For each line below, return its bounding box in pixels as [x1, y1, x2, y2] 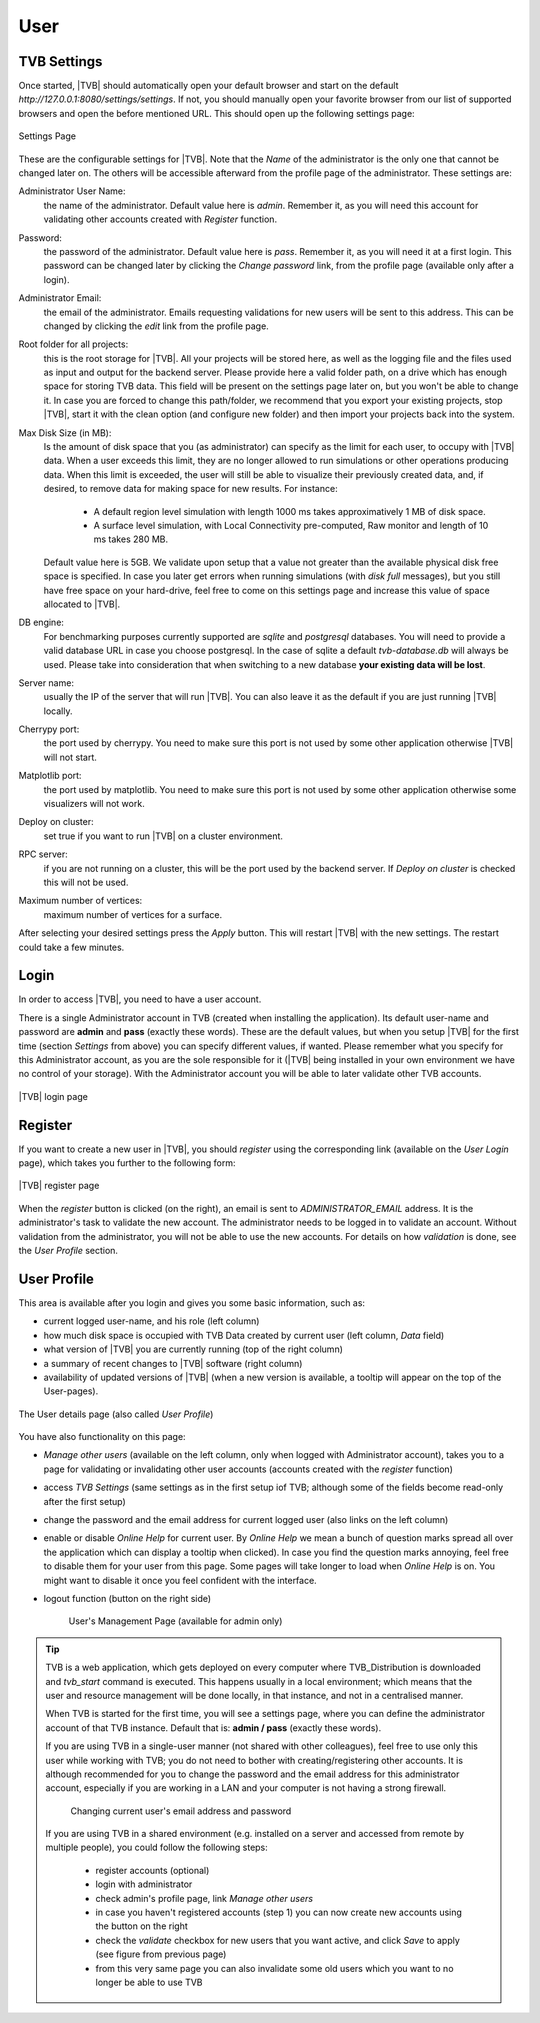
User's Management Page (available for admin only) [68, 1615, 283, 1627]
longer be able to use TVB [95, 1976, 204, 1988]
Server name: [18, 676, 75, 689]
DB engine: [18, 616, 65, 629]
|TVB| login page [18, 1090, 89, 1102]
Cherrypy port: [18, 723, 80, 735]
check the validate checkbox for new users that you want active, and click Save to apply [95, 1934, 460, 1946]
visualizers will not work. [43, 798, 145, 810]
